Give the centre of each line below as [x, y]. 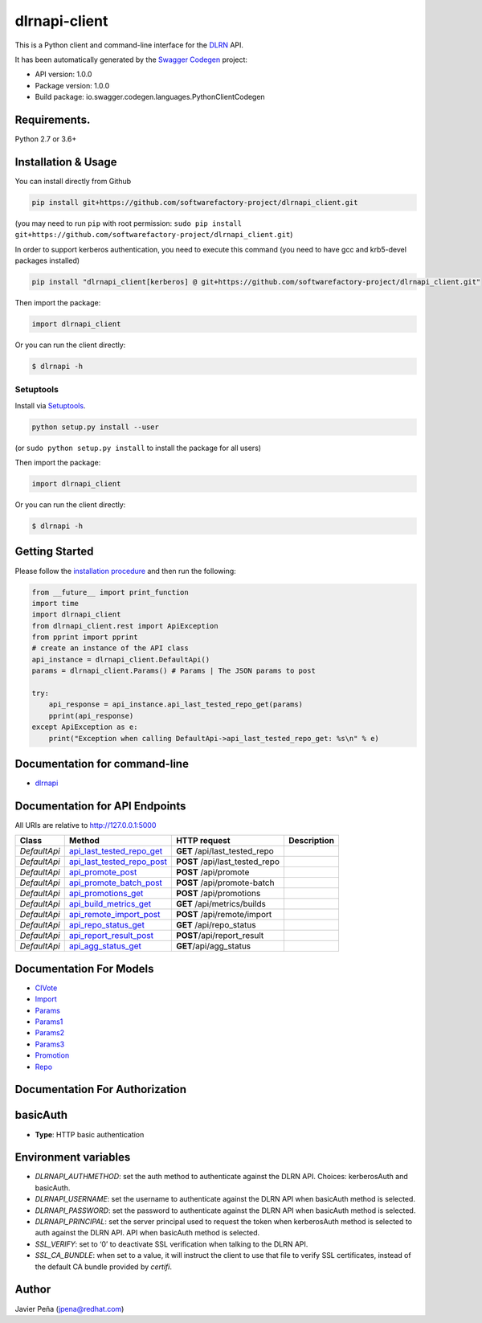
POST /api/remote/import [224, 915]
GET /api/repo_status [216, 925]
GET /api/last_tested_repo [225, 851]
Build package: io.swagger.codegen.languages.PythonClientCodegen [150, 97]
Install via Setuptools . [50, 405]
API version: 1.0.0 [63, 74]
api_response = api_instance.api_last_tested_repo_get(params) [176, 705]
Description [312, 841]
